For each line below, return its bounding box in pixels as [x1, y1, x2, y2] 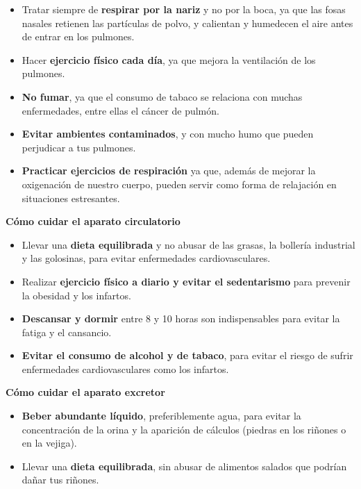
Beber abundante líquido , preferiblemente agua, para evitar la [22, 408, 301, 423]
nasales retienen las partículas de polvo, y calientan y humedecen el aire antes [22, 15, 353, 30]
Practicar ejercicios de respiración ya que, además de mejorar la [22, 163, 316, 178]
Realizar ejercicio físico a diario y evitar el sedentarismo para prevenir [22, 274, 351, 288]
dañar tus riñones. [22, 472, 99, 487]
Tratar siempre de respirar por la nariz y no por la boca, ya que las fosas [22, 2, 346, 16]
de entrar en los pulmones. [22, 29, 135, 44]
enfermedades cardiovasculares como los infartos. [22, 361, 229, 376]
